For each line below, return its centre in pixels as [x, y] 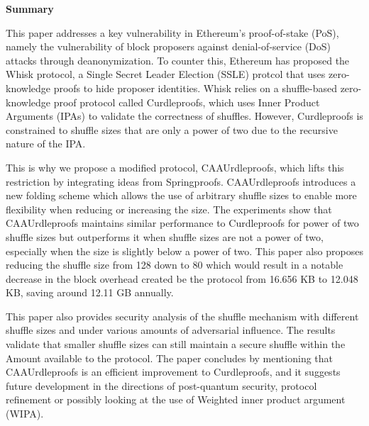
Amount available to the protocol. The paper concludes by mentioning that [170, 358]
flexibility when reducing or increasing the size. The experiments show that [169, 209]
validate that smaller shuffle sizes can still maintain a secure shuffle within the [176, 344]
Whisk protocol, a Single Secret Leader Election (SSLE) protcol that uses [166, 74]
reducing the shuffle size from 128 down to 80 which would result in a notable [175, 265]
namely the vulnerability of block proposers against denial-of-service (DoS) [169, 46]
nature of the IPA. [46, 144]
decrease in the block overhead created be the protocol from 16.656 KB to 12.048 [182, 278]
